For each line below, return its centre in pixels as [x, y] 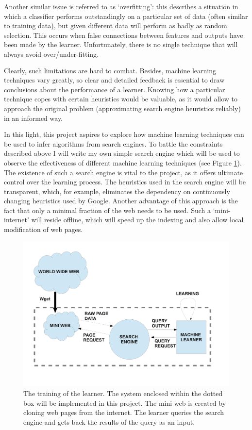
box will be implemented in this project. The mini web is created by [125, 403]
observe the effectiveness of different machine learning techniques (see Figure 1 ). [123, 162]
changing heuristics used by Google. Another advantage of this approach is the [121, 201]
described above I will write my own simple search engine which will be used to [122, 153]
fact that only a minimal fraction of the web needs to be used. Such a [108, 210]
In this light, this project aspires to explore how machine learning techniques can [124, 134]
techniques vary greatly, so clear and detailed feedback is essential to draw [114, 80]
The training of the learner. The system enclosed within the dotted [123, 393]
